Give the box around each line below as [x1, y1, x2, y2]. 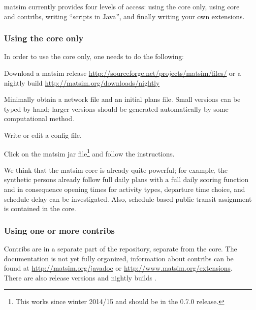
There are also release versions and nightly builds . [4, 272, 157, 282]
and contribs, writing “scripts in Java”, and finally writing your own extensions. [4, 11, 245, 21]
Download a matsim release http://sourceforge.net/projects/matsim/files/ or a [4, 68, 241, 78]
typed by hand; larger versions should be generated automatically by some [4, 103, 228, 114]
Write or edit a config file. [4, 129, 82, 140]
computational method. [4, 113, 74, 124]
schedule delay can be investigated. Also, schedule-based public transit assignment [4, 193, 252, 204]
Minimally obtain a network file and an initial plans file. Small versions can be [4, 94, 241, 104]
